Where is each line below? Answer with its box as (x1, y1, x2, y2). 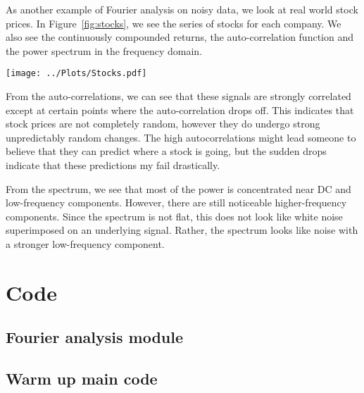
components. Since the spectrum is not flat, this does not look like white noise (6, 208, 343, 223)
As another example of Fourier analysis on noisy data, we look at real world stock (6, 2, 358, 16)
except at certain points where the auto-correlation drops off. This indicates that (6, 102, 354, 117)
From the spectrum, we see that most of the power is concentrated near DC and (6, 181, 351, 196)
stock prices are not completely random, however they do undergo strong (6, 116, 320, 131)
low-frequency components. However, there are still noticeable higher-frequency (6, 195, 347, 210)
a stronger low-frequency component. (6, 236, 165, 251)
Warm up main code (6, 368, 158, 389)
